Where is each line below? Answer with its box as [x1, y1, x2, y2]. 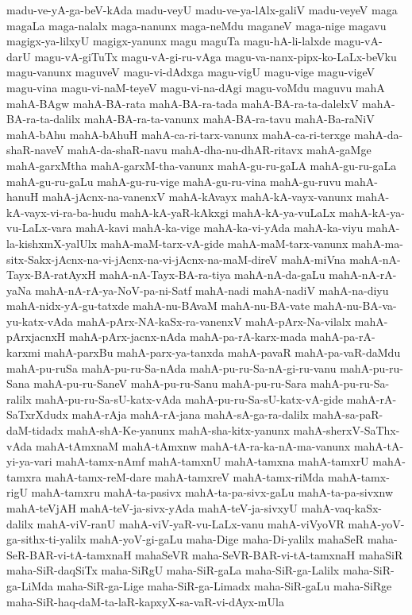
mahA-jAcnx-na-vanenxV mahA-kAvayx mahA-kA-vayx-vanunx [42, 188, 352, 205]
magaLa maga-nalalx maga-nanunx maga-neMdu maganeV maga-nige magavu [6, 17, 387, 33]
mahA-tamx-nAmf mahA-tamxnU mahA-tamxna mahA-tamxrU [56, 453, 369, 470]
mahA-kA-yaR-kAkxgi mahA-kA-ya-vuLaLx [120, 203, 336, 220]
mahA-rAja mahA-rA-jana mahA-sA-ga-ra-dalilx [71, 406, 309, 423]
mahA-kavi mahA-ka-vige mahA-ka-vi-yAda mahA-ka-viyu [75, 219, 364, 236]
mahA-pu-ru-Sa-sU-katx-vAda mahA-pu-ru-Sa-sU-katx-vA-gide [35, 390, 344, 407]
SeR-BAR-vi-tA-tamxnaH [6, 546, 132, 563]
